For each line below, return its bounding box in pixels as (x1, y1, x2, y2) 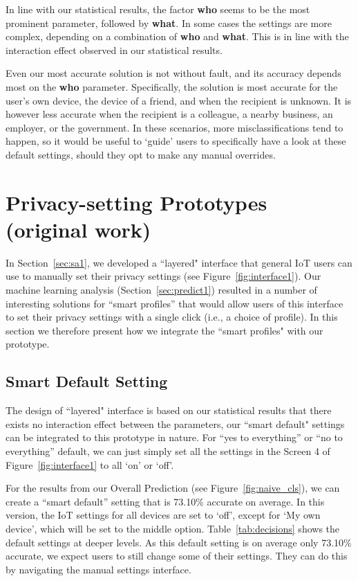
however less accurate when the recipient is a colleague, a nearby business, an (6, 107, 333, 121)
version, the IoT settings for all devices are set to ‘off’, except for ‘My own (6, 508, 321, 522)
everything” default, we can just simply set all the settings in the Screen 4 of (6, 443, 330, 458)
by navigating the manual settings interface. (6, 562, 191, 576)
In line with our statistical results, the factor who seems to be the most (6, 2, 310, 16)
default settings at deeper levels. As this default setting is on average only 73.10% (6, 535, 352, 549)
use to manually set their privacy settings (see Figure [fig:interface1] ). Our (6, 269, 321, 283)
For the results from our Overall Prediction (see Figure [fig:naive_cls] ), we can (6, 481, 340, 495)
